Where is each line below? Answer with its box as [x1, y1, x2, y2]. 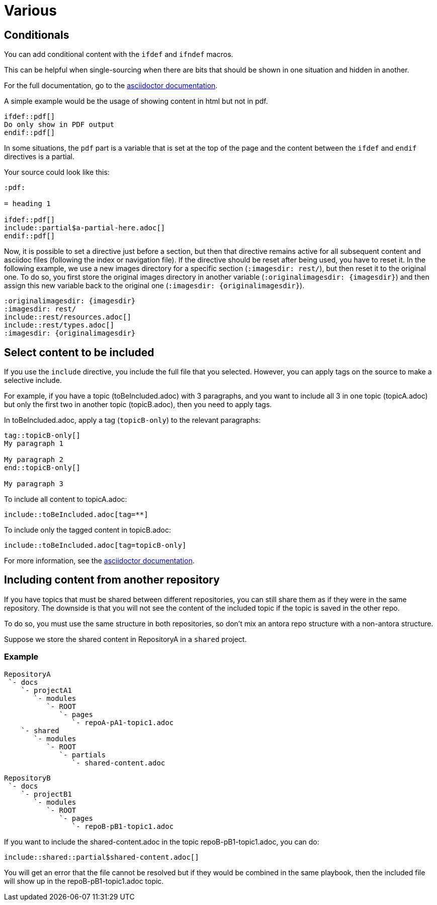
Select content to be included [4, 346, 154, 359]
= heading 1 [4, 200, 51, 208]
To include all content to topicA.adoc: [4, 495, 127, 504]
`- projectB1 [21, 790, 72, 798]
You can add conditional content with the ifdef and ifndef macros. [4, 50, 233, 59]
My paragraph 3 [4, 480, 64, 488]
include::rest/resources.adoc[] [4, 313, 131, 321]
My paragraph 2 [4, 456, 64, 464]
